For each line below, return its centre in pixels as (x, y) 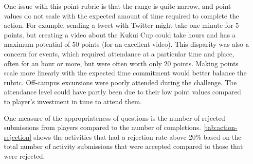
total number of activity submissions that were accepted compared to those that (124, 146)
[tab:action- (220, 127)
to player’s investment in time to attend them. (73, 101)
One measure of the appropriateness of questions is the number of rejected (115, 118)
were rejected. (25, 155)
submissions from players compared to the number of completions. (103, 127)
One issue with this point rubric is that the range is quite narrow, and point (117, 6)
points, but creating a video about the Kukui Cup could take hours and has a (120, 34)
